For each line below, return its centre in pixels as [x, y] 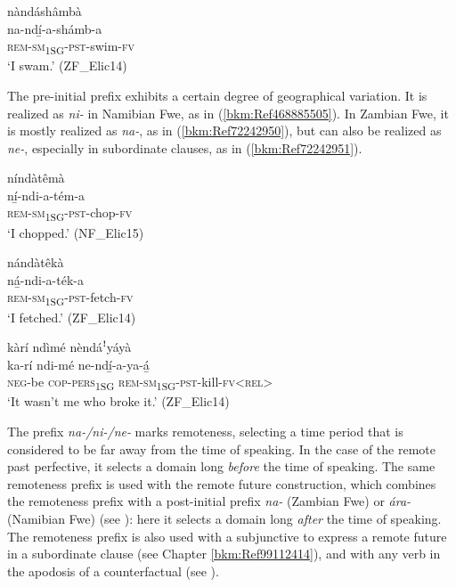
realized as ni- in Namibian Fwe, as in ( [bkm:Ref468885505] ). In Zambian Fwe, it [228, 113]
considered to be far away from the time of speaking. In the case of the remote [221, 448]
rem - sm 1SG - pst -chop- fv [70, 214]
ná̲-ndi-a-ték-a [45, 279]
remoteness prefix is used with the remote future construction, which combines [222, 483]
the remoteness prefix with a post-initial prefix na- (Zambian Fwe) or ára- [209, 501]
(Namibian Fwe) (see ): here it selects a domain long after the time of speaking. [224, 518]
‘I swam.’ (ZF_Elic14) [67, 65]
